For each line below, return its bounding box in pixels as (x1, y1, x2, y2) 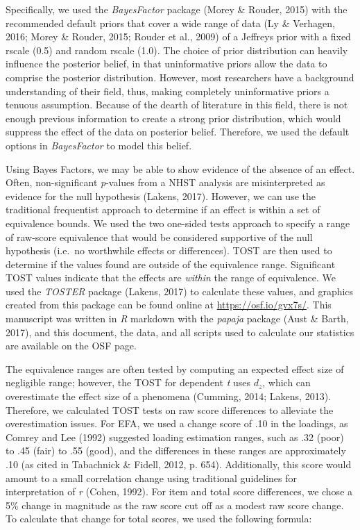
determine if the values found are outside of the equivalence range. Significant (6, 256, 336, 271)
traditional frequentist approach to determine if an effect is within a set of (6, 202, 320, 217)
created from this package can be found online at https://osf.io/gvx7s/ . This (6, 297, 332, 312)
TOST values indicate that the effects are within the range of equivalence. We (6, 270, 336, 285)
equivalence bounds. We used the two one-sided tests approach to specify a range (6, 215, 350, 230)
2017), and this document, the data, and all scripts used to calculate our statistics (6, 324, 354, 339)
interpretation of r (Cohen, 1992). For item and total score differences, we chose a (6, 484, 353, 499)
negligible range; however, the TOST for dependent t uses (6, 375, 250, 390)
